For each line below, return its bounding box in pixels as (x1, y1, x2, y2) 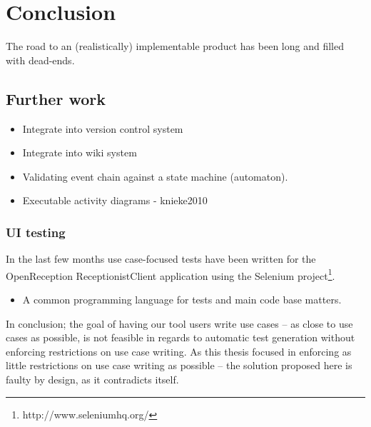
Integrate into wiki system (22, 145, 137, 160)
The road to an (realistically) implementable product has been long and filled (6, 39, 344, 54)
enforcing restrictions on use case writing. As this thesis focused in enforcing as (6, 343, 352, 358)
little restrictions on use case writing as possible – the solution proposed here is (6, 358, 352, 373)
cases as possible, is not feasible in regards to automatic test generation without (6, 330, 355, 345)
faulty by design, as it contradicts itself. (6, 371, 179, 386)
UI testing (6, 223, 66, 241)
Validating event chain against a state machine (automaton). (22, 169, 288, 184)
